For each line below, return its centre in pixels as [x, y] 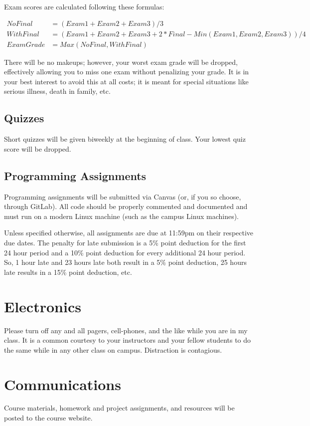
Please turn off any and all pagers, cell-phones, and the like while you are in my [126, 330]
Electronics [43, 306]
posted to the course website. [48, 418]
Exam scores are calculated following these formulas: [84, 6]
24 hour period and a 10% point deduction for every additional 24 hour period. [125, 252]
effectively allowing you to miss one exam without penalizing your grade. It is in [127, 72]
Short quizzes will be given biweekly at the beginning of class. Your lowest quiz [125, 139]
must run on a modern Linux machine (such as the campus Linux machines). [122, 216]
